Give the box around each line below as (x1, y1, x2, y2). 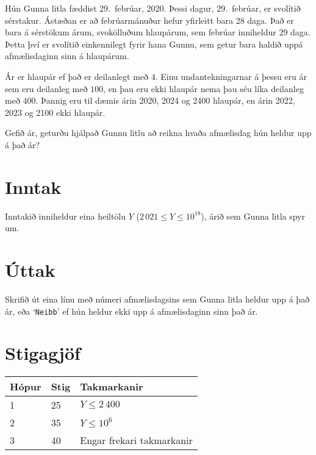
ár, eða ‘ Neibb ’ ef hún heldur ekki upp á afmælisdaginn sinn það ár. (5, 304, 258, 317)
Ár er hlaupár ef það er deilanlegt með (5, 70, 149, 82)
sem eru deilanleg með (5, 82, 88, 95)
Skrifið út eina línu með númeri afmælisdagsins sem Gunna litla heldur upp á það (5, 292, 310, 305)
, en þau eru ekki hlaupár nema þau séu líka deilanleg (103, 82, 304, 95)
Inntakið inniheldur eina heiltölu (5, 209, 126, 222)
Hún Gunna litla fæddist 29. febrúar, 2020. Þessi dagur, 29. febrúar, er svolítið (5, 2, 301, 14)
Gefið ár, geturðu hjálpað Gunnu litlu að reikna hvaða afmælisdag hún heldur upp (5, 126, 312, 139)
